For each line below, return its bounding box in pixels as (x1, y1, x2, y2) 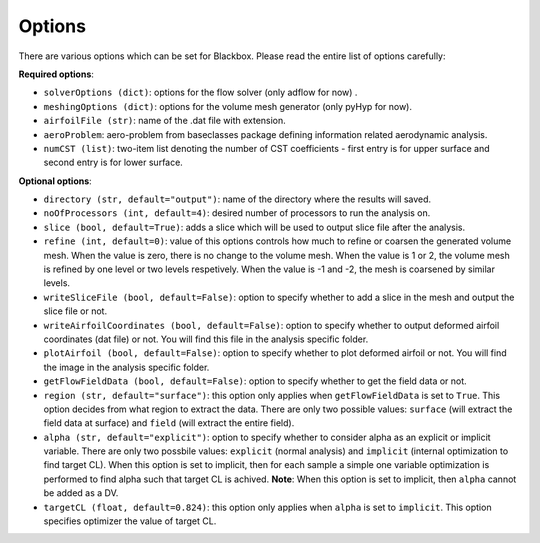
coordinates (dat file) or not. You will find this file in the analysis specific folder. (43, 333, 369, 345)
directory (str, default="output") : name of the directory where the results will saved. (43, 193, 432, 205)
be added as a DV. (43, 487, 119, 499)
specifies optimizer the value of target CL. (43, 515, 217, 527)
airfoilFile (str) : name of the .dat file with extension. (43, 115, 287, 127)
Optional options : (18, 175, 92, 187)
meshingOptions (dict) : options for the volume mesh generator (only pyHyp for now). (43, 100, 413, 112)
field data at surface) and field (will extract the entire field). (43, 417, 295, 429)
